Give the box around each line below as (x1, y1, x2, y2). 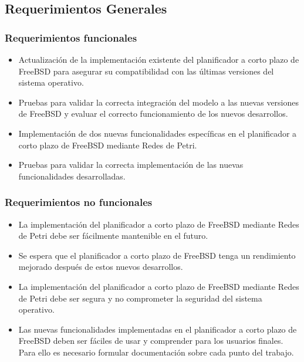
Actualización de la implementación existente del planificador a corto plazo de (18, 53, 299, 65)
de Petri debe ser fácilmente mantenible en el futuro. (18, 229, 208, 242)
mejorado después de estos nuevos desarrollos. (18, 260, 183, 273)
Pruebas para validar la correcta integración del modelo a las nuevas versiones (18, 96, 299, 108)
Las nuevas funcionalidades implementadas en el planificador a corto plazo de (18, 323, 297, 335)
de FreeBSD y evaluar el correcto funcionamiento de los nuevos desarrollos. (18, 107, 288, 120)
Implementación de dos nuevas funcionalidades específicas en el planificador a (18, 127, 297, 139)
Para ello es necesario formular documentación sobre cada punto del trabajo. (18, 346, 294, 358)
